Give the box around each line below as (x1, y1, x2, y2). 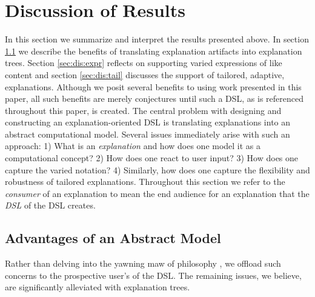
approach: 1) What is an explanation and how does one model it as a (5, 139, 261, 152)
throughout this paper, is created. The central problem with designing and (5, 104, 282, 116)
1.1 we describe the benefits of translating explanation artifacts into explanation (5, 44, 302, 57)
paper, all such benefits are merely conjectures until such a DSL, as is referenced (5, 92, 303, 105)
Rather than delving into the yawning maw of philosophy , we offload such (5, 257, 281, 270)
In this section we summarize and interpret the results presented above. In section (5, 33, 309, 45)
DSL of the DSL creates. (5, 199, 96, 212)
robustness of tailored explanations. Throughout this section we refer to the (5, 175, 285, 188)
